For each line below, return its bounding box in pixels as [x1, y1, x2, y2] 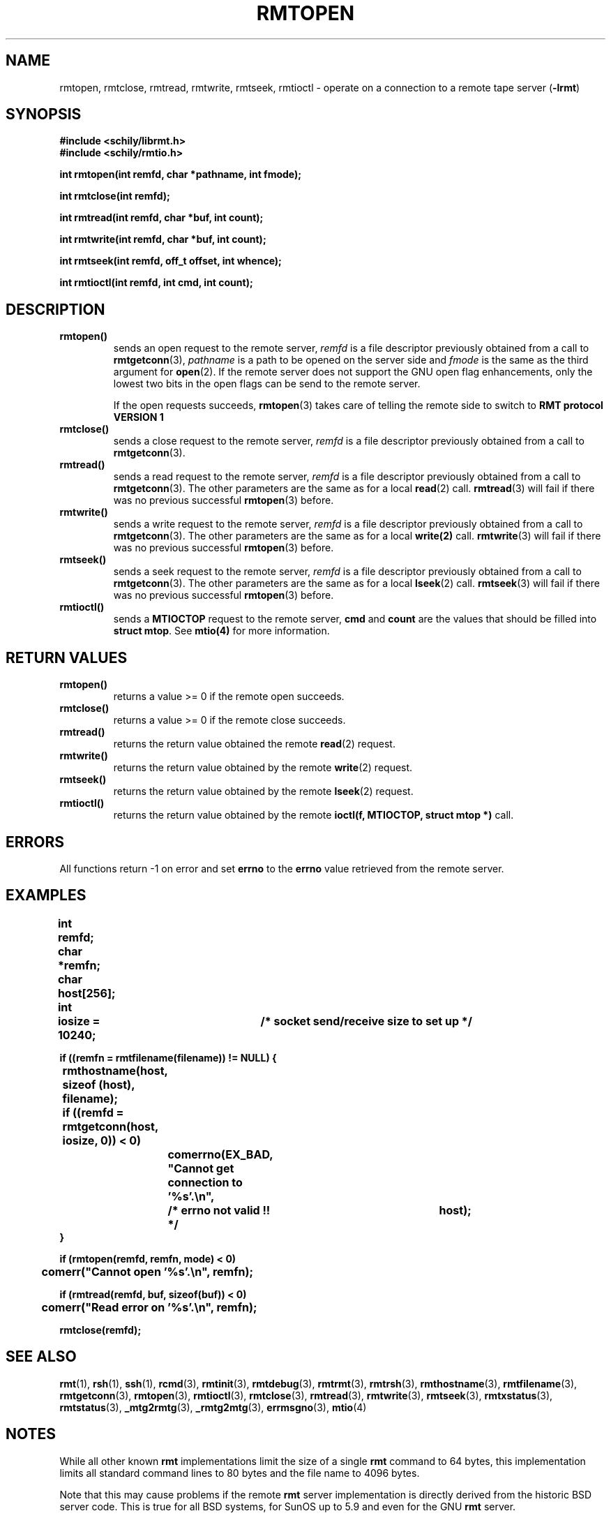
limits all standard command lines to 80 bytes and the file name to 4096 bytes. [59, 1466, 420, 1479]
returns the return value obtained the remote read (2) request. [113, 738, 395, 750]
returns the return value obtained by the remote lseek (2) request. [113, 785, 414, 798]
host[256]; [57, 985, 116, 1000]
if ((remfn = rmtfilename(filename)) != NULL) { [59, 1051, 277, 1064]
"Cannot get [167, 1161, 234, 1175]
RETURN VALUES [6, 648, 128, 667]
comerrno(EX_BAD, [167, 1147, 273, 1161]
